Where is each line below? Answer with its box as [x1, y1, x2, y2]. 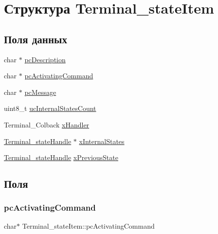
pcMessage [24, 87, 56, 97]
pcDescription [24, 54, 66, 64]
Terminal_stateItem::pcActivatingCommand [22, 220, 155, 231]
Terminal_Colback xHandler [4, 119, 90, 129]
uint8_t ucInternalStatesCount [4, 103, 96, 113]
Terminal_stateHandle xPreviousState [4, 152, 118, 162]
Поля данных [4, 31, 67, 46]
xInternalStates [79, 136, 125, 146]
